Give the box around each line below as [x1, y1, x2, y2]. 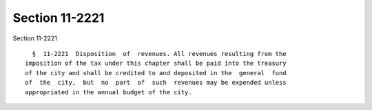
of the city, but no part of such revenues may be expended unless [25, 79, 287, 87]
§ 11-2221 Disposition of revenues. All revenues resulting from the [32, 50, 287, 57]
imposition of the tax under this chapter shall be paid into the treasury [25, 59, 287, 68]
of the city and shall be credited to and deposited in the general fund [25, 69, 287, 77]
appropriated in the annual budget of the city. [25, 88, 192, 96]
